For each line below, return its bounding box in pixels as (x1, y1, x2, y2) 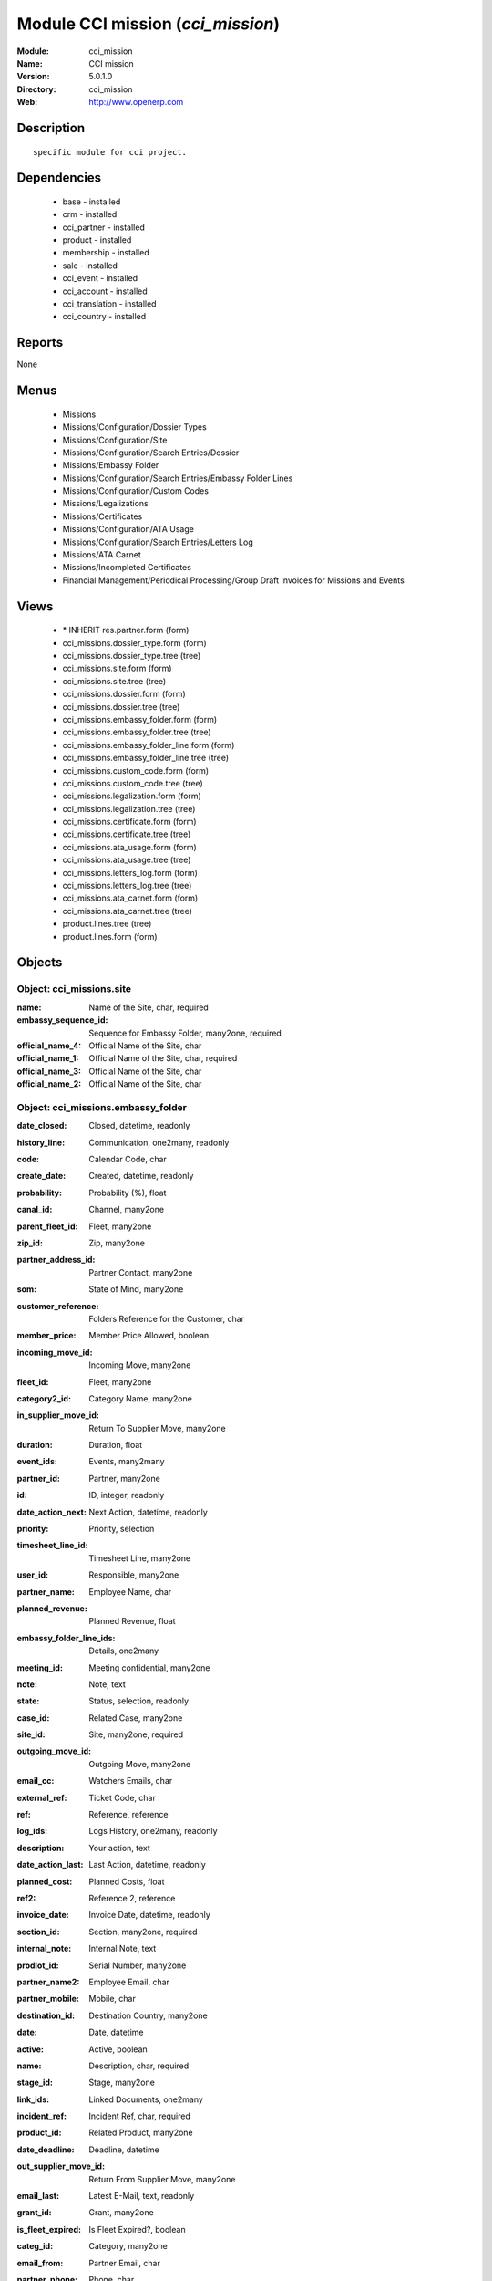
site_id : (16, 1729, 46, 1740)
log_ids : (16, 1826, 48, 1837)
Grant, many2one (88, 2207, 154, 2218)
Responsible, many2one (88, 1569, 179, 1580)
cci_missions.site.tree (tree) (62, 675, 167, 686)
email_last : (16, 2191, 59, 2202)
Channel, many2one (88, 1204, 164, 1215)
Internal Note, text (88, 1943, 157, 1954)
